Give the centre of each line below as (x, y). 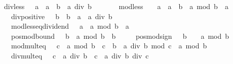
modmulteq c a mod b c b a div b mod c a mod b (109, 46)
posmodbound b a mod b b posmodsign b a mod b (120, 36)
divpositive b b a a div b (62, 16)
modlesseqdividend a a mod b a (70, 26)
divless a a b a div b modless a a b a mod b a (116, 6)
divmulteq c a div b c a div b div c (80, 55)
